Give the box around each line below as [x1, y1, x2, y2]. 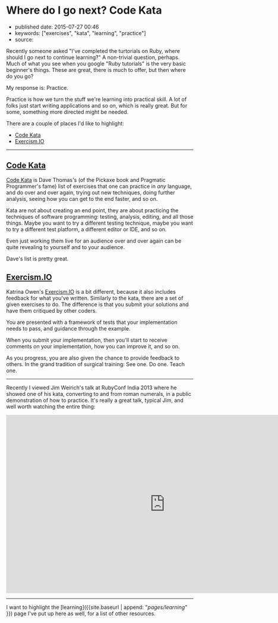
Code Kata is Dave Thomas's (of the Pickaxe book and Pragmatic [6, 176, 166, 183]
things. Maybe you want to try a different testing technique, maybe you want [6, 219, 193, 226]
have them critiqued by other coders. [6, 307, 97, 314]
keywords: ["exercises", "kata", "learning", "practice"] [14, 29, 147, 36]
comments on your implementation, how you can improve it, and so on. [6, 342, 180, 350]
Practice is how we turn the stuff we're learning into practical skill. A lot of [6, 96, 187, 103]
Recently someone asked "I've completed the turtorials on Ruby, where [6, 47, 180, 54]
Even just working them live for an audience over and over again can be [6, 237, 182, 244]
